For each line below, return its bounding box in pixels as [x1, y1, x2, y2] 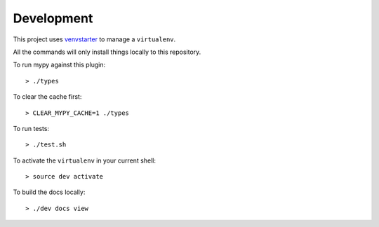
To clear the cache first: [13, 92, 82, 101]
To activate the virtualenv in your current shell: [13, 156, 156, 165]
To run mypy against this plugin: [13, 60, 106, 69]
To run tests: [13, 124, 49, 132]
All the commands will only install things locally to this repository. [13, 48, 201, 56]
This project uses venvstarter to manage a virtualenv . [13, 35, 176, 43]
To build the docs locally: [13, 188, 86, 196]
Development [13, 11, 93, 26]
